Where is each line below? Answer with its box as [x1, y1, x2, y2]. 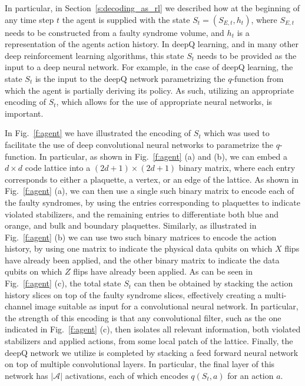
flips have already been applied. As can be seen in [73, 265, 253, 278]
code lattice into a [25, 161, 91, 174]
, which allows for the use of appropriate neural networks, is [56, 95, 273, 108]
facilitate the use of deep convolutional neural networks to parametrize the [5, 138, 274, 150]
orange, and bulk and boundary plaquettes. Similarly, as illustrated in [5, 219, 257, 232]
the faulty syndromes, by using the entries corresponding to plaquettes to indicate [5, 196, 300, 208]
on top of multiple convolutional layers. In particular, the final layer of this [5, 358, 275, 370]
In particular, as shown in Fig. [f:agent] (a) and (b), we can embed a [39, 150, 287, 162]
